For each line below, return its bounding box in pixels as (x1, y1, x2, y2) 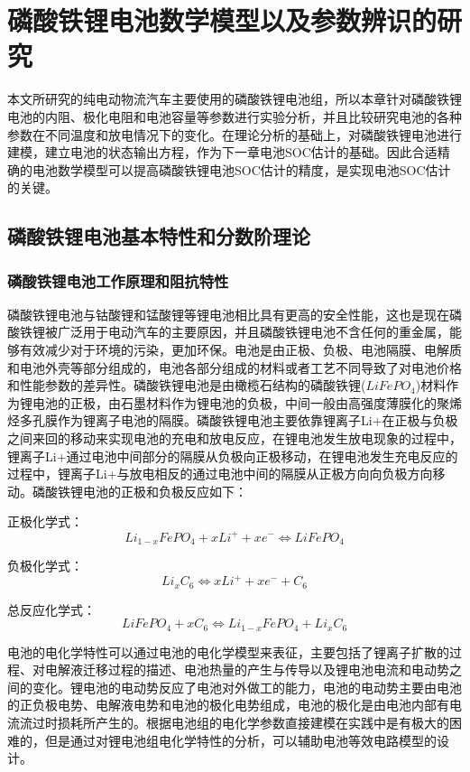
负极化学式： (7, 555, 83, 574)
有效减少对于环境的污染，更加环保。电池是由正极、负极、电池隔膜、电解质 (19, 340, 462, 359)
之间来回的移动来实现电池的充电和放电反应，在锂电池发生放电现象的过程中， (7, 429, 462, 448)
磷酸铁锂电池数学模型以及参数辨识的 (7, 2, 438, 39)
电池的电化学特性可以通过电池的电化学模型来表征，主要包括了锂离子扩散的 (7, 642, 449, 661)
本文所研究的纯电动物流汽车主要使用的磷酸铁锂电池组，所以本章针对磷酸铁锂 (7, 89, 462, 108)
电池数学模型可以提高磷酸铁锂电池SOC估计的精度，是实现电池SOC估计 (32, 160, 451, 179)
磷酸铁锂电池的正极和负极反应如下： (32, 481, 247, 500)
